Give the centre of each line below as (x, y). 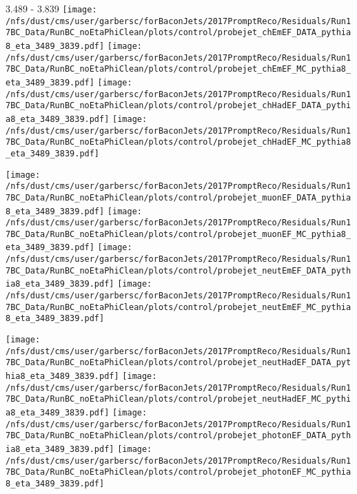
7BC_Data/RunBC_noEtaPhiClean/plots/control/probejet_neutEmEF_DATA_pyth (178, 270)
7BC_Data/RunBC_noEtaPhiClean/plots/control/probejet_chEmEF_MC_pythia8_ (178, 69)
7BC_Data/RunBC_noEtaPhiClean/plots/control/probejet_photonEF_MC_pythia (178, 472)
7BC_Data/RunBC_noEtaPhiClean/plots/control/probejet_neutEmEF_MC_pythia (178, 307)
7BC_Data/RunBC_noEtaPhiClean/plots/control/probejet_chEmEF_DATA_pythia (178, 33)
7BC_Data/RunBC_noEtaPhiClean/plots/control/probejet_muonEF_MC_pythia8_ (178, 234)
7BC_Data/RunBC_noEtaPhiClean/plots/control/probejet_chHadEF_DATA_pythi (178, 106)
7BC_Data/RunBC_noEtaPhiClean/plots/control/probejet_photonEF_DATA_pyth (178, 436)
